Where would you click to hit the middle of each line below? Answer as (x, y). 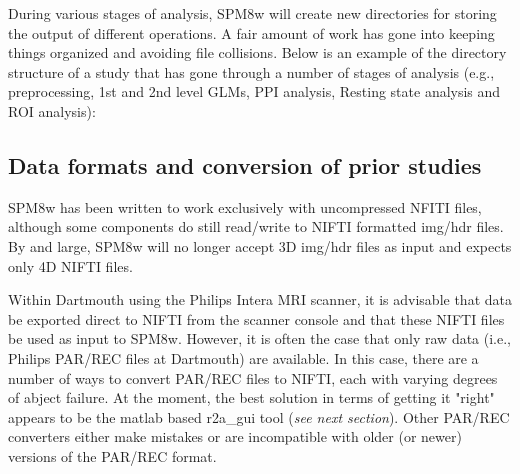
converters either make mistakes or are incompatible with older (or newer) (235, 436)
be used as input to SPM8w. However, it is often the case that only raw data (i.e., (260, 338)
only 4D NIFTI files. (70, 265)
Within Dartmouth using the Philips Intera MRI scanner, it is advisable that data (260, 299)
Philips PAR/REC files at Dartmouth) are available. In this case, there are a (243, 357)
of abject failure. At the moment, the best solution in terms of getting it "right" (251, 397)
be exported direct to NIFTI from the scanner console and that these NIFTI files (256, 318)
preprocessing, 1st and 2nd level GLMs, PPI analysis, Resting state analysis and (254, 91)
